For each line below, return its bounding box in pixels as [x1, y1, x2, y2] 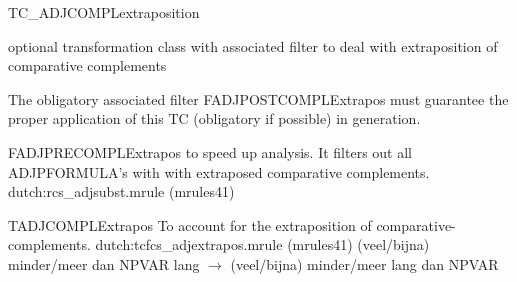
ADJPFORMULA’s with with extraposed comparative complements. [8, 161, 430, 182]
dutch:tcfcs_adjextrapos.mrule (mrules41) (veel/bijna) [95, 234, 430, 255]
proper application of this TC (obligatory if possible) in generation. [8, 108, 421, 129]
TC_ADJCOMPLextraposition [8, 2, 200, 22]
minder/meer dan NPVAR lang [8, 253, 200, 274]
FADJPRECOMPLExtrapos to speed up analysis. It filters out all [8, 141, 412, 162]
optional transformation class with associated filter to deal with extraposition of [8, 35, 498, 56]
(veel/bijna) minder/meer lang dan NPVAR [230, 253, 499, 274]
